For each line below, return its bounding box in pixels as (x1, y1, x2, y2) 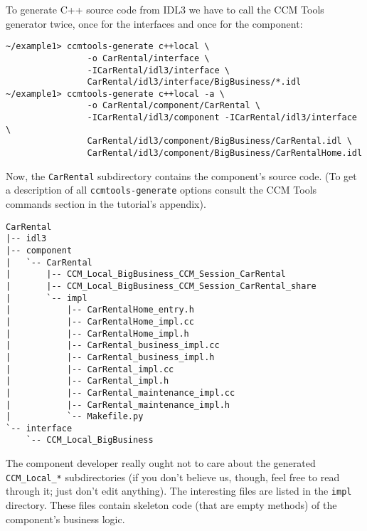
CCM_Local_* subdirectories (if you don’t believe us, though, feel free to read (6, 469, 340, 484)
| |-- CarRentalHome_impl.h (6, 328, 189, 339)
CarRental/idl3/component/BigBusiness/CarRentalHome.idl (87, 148, 363, 159)
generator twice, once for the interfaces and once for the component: (6, 16, 303, 31)
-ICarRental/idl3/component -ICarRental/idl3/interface (87, 112, 357, 123)
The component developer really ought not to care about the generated (6, 456, 316, 470)
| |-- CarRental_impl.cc (6, 364, 174, 374)
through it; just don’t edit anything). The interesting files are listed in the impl (6, 483, 352, 498)
